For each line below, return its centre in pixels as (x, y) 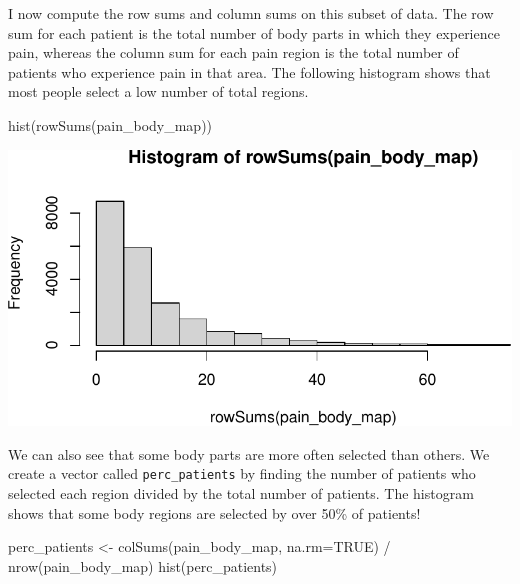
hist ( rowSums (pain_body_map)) (110, 124)
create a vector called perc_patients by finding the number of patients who (242, 473)
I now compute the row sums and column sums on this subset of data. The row (251, 13)
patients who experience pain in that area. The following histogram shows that (249, 71)
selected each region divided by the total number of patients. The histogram (241, 493)
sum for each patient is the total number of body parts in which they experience (254, 32)
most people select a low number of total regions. (158, 91)
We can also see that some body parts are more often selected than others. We (249, 453)
